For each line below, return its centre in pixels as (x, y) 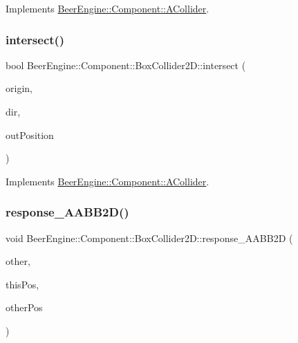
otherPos (24, 307)
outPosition (30, 135)
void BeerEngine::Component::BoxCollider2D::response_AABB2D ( (149, 238)
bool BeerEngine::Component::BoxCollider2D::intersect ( (126, 65)
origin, (19, 88)
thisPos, (22, 284)
